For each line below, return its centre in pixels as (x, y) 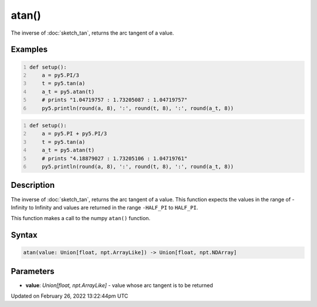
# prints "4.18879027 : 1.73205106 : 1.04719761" (115, 158)
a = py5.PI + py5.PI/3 (75, 134)
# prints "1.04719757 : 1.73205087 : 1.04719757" (115, 100)
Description (33, 185)
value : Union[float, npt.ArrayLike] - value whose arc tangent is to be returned (119, 285)
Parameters (33, 271)
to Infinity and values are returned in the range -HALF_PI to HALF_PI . (113, 207)
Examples (29, 50)
